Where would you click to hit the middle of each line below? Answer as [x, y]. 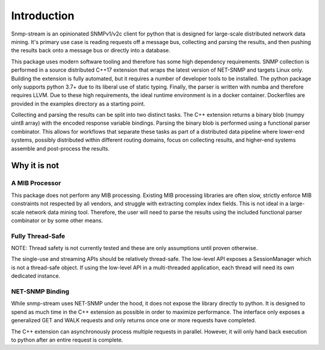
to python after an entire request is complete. [67, 340]
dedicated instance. [36, 276]
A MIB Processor [36, 183]
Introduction [43, 16]
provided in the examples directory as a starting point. [78, 104]
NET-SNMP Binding [40, 292]
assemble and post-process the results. [60, 148]
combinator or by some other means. [57, 220]
